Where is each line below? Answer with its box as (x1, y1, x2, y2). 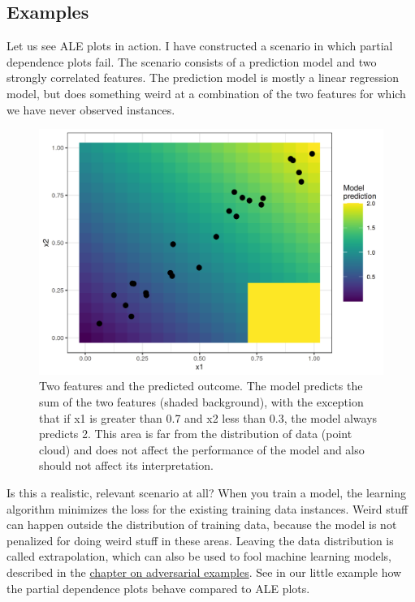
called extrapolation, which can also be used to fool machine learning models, (6, 548, 391, 565)
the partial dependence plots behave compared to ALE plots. (6, 579, 310, 596)
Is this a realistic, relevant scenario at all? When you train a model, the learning (6, 484, 407, 501)
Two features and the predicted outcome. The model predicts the (39, 377, 363, 394)
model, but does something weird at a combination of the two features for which (6, 84, 406, 101)
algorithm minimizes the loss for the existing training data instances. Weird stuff (6, 500, 409, 517)
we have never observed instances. (6, 101, 175, 118)
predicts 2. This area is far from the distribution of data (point (39, 425, 352, 442)
